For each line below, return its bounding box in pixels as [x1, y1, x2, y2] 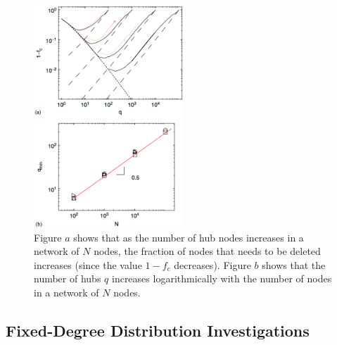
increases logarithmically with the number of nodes [111, 271, 332, 286]
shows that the [262, 257, 326, 272]
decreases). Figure [174, 257, 251, 272]
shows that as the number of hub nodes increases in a [73, 230, 304, 244]
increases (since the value [34, 257, 142, 272]
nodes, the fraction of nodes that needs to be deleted [94, 244, 321, 258]
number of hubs [34, 271, 101, 286]
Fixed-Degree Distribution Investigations [6, 320, 310, 341]
